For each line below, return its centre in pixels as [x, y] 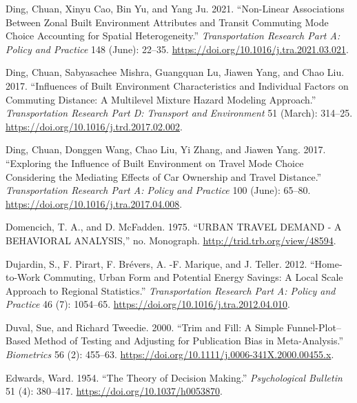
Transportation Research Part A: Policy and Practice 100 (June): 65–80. [158, 190]
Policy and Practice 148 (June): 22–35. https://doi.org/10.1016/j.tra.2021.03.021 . [177, 49]
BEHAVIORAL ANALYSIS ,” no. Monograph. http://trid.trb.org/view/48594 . [171, 240]
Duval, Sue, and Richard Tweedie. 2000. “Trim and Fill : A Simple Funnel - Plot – [173, 327]
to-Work [23, 277]
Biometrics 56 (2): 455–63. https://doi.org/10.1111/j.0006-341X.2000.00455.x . [170, 354]
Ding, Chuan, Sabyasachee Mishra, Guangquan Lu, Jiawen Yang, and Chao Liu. [175, 72]
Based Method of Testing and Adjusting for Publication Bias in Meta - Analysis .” [175, 341]
